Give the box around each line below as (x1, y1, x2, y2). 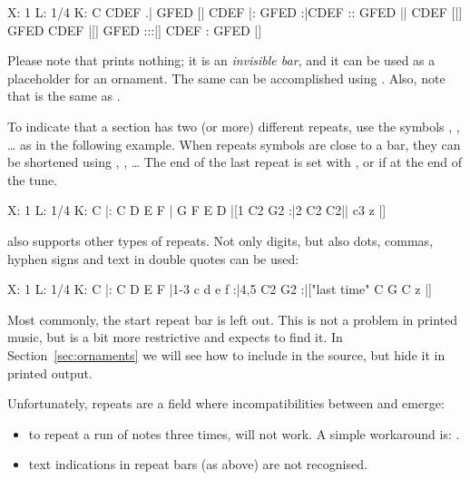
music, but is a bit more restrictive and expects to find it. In (7, 328, 343, 347)
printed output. (7, 363, 93, 382)
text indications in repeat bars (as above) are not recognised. (28, 455, 367, 474)
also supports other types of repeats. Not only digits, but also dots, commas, (7, 230, 434, 250)
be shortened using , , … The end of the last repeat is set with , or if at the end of (7, 152, 463, 171)
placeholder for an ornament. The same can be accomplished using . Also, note (7, 68, 446, 87)
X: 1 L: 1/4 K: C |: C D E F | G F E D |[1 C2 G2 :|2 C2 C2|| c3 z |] (7, 201, 387, 220)
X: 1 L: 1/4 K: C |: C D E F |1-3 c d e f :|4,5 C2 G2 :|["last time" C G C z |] (7, 279, 432, 299)
